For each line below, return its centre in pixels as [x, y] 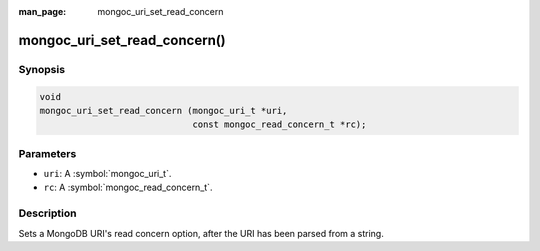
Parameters [47, 153]
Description [47, 213]
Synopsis [41, 69]
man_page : [42, 11]
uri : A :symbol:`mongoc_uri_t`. [107, 174]
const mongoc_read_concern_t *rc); [279, 124]
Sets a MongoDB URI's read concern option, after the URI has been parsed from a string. [201, 233]
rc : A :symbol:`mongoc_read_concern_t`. [128, 187]
